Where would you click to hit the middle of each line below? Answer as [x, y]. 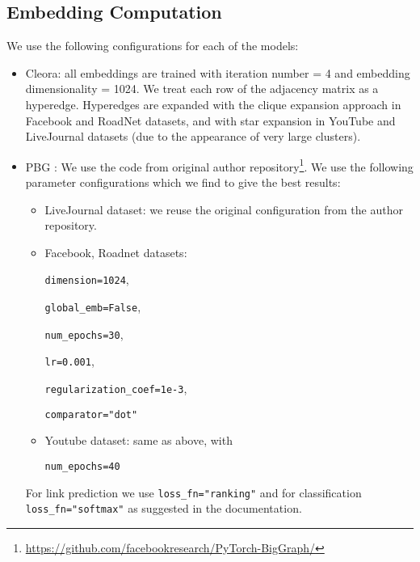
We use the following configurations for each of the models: [153, 46]
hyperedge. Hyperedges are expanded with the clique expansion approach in [213, 104]
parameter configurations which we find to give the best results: [183, 182]
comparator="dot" [91, 414]
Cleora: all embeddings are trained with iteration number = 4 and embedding [218, 72]
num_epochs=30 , [84, 334]
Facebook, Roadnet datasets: [116, 252]
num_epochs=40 [82, 466]
